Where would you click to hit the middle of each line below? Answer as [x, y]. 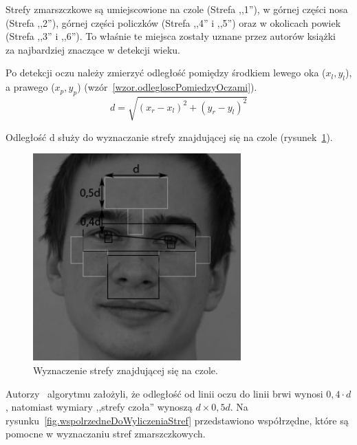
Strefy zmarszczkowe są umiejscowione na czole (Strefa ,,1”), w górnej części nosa [177, 9]
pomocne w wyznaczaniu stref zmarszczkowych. [106, 434]
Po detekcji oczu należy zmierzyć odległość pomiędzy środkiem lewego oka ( [166, 73]
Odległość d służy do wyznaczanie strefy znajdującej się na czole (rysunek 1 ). [169, 137]
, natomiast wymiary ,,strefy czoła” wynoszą [99, 407]
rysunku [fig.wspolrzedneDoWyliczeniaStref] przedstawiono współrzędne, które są [177, 420]
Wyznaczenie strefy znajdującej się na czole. [126, 370]
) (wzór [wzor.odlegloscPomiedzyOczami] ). [167, 87]
